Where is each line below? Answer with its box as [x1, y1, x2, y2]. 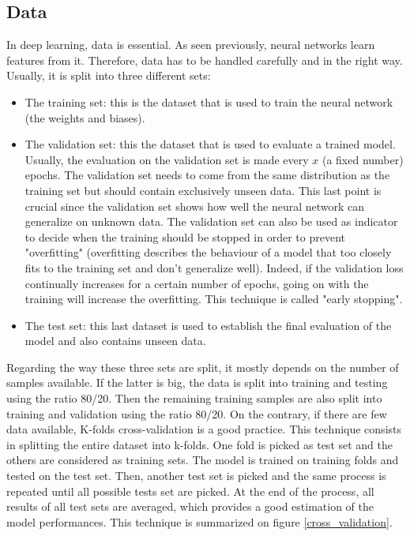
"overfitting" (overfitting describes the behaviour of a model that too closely [24, 244, 392, 261]
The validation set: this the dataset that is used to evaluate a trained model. [24, 136, 396, 152]
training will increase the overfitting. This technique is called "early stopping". [24, 290, 403, 307]
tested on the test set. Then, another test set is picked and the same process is [6, 467, 386, 484]
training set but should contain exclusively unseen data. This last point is [24, 182, 382, 198]
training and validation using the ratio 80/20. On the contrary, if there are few [6, 405, 387, 422]
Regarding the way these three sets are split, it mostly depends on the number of [6, 358, 399, 375]
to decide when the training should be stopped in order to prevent [24, 228, 345, 245]
